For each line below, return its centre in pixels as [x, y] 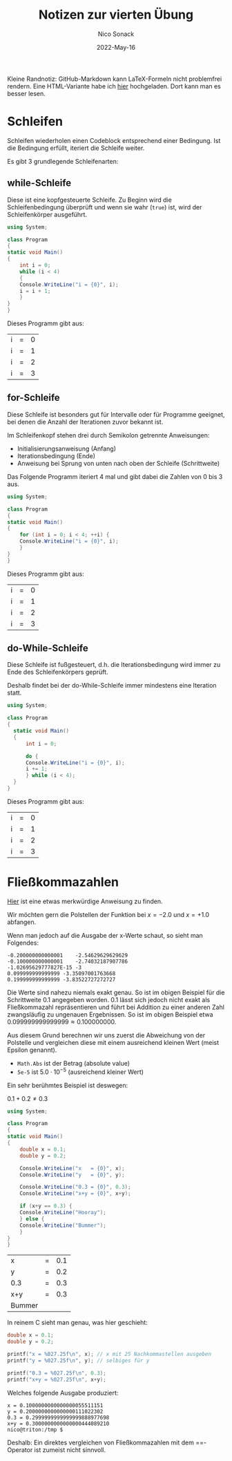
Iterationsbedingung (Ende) [56, 455]
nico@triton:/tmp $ [35, 1430]
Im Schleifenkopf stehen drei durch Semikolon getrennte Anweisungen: [108, 435]
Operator [20, 1450]
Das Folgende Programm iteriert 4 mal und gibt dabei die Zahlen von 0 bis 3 [115, 476]
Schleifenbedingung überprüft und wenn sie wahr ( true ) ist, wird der [105, 207]
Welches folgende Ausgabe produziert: [63, 1393]
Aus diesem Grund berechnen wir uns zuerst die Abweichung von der [106, 1035]
